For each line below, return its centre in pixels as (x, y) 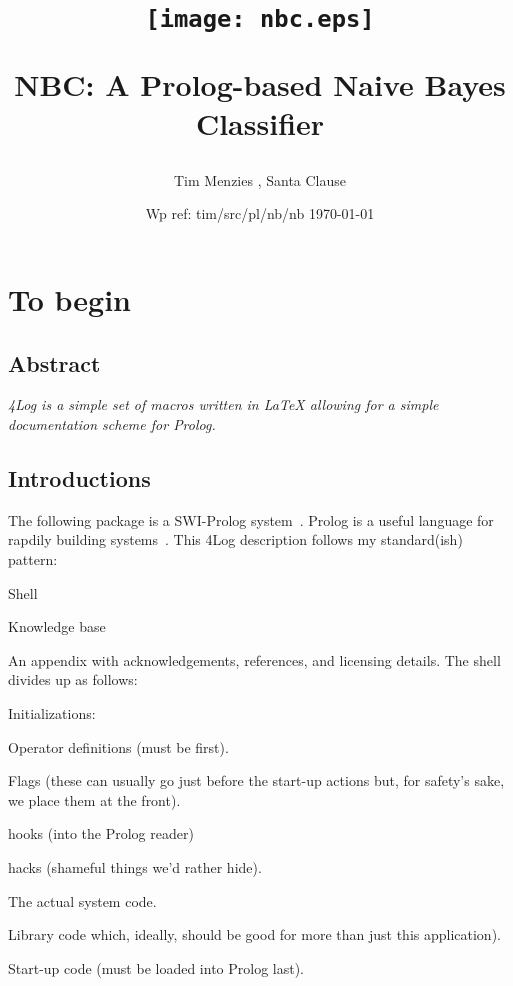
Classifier (260, 122)
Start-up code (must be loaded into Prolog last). (156, 967)
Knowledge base (57, 626)
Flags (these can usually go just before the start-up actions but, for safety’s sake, (256, 780)
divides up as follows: (73, 679)
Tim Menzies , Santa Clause (260, 179)
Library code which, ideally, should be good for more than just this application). (254, 934)
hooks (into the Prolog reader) (101, 833)
